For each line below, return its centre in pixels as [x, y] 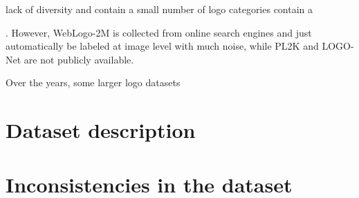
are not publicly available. [79, 59]
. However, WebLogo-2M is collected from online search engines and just [159, 32]
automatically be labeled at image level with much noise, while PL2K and [162, 46]
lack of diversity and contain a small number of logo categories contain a [159, 9]
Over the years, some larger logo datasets [93, 82]
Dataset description [101, 130]
